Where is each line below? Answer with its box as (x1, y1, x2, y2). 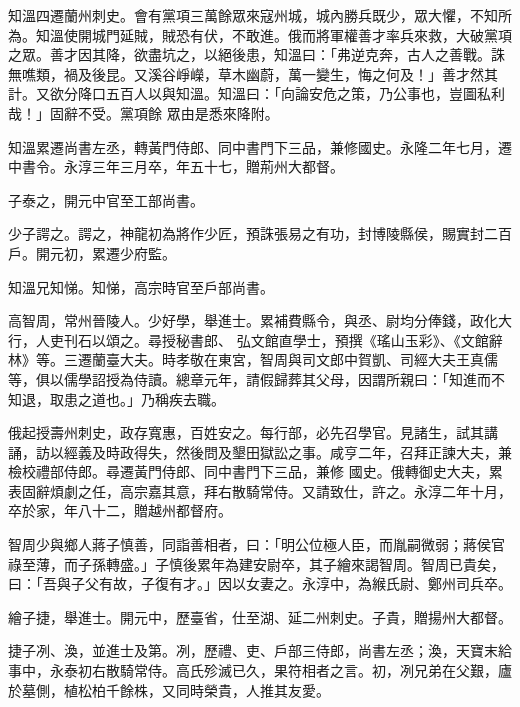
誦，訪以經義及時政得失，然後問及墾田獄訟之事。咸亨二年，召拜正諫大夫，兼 (8, 441, 512, 462)
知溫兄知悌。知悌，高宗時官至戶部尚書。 (8, 276, 274, 297)
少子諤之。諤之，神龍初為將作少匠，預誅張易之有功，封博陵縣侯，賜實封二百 (8, 223, 512, 244)
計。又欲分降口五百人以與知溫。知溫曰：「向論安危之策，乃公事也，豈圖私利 (8, 83, 505, 104)
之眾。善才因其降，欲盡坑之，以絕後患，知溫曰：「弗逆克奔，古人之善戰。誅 (8, 44, 505, 65)
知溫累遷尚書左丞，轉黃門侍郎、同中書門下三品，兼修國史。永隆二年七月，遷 (8, 136, 512, 157)
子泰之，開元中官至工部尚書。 (8, 189, 204, 210)
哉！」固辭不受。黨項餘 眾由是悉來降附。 (8, 102, 279, 123)
